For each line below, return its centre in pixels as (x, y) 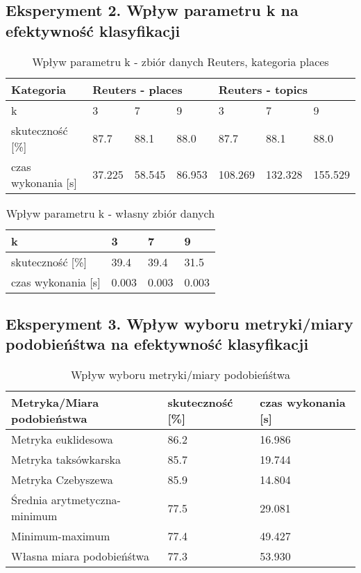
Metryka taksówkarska (66, 460)
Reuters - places (137, 89)
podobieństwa (49, 419)
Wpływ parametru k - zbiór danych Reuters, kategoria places (180, 61)
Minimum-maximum (61, 536)
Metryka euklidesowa (62, 439)
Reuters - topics (263, 89)
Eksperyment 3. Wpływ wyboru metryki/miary (179, 323)
